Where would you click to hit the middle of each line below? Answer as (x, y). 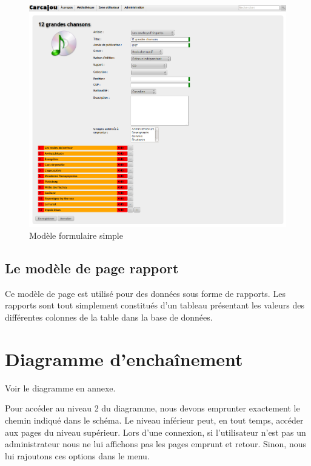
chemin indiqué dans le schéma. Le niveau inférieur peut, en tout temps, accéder (154, 420)
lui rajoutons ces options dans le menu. (77, 455)
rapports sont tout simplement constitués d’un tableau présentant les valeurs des (155, 305)
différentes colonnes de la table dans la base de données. (109, 317)
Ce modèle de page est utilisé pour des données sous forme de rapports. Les (145, 293)
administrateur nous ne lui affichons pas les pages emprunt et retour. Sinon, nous (155, 444)
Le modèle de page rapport (92, 268)
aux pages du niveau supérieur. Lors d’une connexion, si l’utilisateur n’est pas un (155, 432)
